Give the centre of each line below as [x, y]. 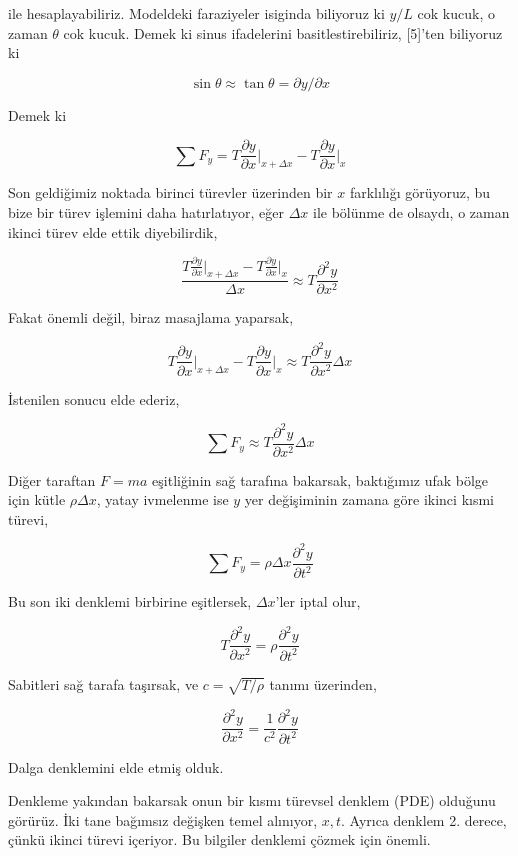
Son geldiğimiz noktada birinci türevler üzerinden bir [170, 192]
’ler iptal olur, [318, 601]
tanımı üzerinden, [323, 683]
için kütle [37, 499]
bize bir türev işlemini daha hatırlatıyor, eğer [146, 212]
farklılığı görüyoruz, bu [420, 192]
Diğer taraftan [52, 479]
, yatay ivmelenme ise [162, 499]
